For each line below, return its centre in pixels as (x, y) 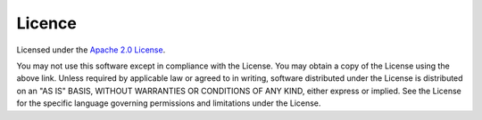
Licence (47, 23)
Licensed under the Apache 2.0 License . (91, 50)
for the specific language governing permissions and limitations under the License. (169, 103)
